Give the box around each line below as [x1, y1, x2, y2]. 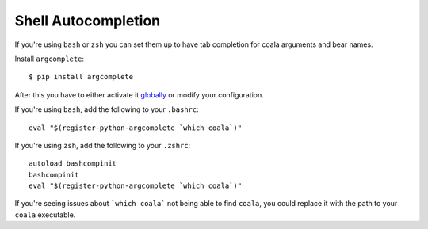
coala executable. [14, 210, 76, 219]
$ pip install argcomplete [29, 72, 134, 82]
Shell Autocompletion [14, 12, 161, 29]
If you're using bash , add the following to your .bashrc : [14, 105, 199, 114]
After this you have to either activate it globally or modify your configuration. [14, 90, 265, 99]
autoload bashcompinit [29, 159, 117, 168]
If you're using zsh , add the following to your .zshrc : [14, 140, 191, 150]
